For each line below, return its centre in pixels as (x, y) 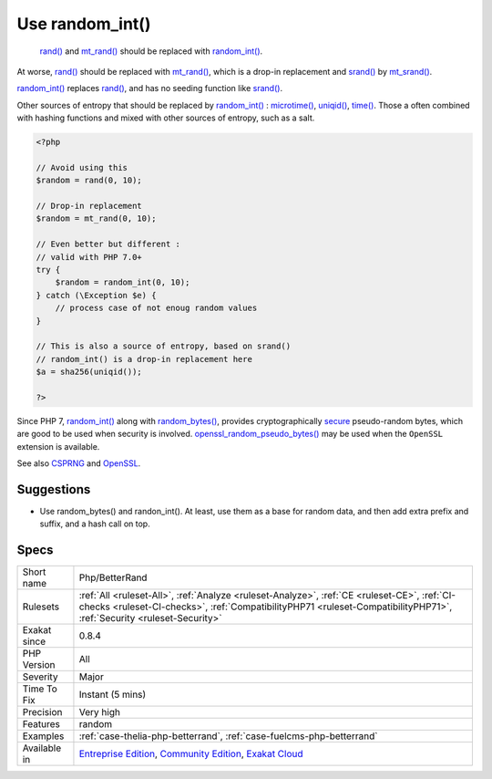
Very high (99, 712)
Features (41, 724)
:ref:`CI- (439, 596)
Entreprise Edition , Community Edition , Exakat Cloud (191, 754)
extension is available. (58, 446)
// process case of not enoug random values (156, 308)
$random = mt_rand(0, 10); (96, 218)
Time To (40, 689)
